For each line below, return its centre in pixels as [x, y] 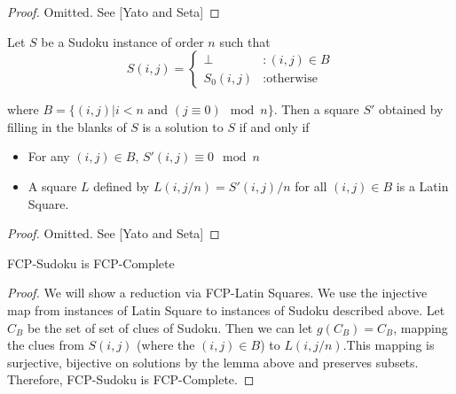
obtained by [411, 109]
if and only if [274, 126]
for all [311, 185]
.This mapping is [389, 345]
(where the [166, 345]
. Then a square [316, 109]
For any [49, 156]
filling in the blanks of [67, 126]
